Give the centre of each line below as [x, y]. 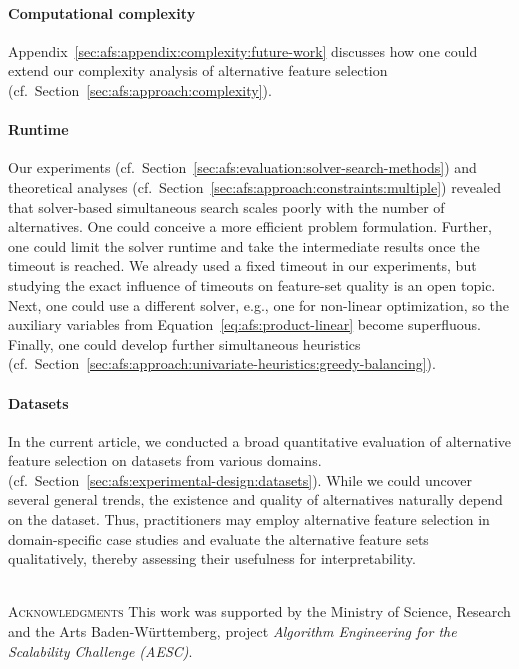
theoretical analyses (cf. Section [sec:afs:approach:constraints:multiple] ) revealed [254, 186]
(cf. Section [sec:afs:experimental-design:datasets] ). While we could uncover [240, 479]
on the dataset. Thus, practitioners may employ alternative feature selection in [249, 519]
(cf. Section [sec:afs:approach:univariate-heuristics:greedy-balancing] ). [222, 363]
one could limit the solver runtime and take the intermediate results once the [244, 245]
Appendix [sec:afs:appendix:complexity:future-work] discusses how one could [243, 50]
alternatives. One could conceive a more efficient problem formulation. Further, [250, 226]
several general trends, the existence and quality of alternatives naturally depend [255, 499]
